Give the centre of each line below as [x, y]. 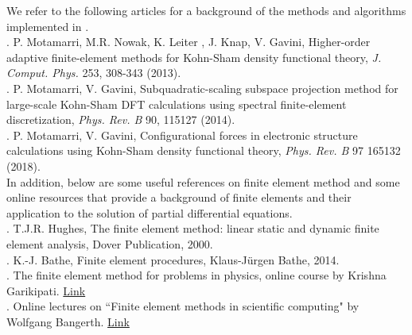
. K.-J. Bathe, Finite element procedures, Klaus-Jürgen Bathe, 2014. [173, 259]
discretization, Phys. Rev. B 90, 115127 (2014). [121, 119]
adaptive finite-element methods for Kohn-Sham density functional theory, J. [194, 57]
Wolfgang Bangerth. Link [68, 321]
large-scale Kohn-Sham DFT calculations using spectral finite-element [177, 104]
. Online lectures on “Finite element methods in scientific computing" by [183, 306]
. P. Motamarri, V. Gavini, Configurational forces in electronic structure [182, 135]
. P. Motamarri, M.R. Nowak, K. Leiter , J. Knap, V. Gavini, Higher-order [189, 42]
